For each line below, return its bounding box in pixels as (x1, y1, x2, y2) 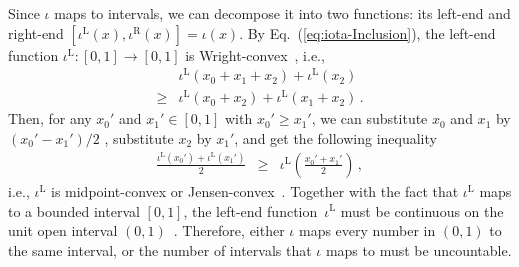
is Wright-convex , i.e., (185, 44, 325, 65)
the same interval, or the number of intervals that (8, 239, 312, 260)
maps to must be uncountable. (325, 239, 512, 260)
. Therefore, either (173, 220, 285, 241)
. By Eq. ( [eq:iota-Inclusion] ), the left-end (239, 22, 496, 43)
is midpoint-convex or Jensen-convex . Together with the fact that (50, 180, 459, 201)
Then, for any (8, 108, 92, 129)
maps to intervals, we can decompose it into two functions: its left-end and (54, 3, 511, 23)
